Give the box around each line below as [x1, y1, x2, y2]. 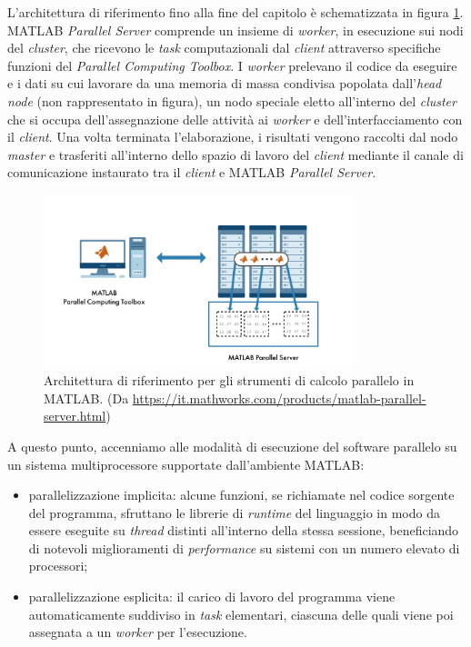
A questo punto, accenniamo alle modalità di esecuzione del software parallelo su [7, 436, 457, 455]
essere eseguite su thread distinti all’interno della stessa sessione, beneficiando [28, 521, 459, 540]
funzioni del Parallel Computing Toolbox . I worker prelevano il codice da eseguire [7, 55, 457, 75]
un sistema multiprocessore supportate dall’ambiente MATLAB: [7, 454, 365, 473]
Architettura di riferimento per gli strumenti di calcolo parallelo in [44, 371, 415, 390]
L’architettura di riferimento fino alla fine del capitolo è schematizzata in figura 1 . [7, 3, 464, 21]
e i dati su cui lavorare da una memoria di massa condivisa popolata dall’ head [7, 74, 442, 93]
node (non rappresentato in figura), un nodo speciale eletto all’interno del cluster [7, 91, 456, 110]
